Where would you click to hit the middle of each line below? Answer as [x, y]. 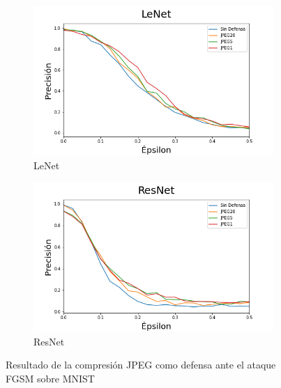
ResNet [49, 341]
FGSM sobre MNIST [50, 378]
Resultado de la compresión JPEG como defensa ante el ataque [141, 365]
